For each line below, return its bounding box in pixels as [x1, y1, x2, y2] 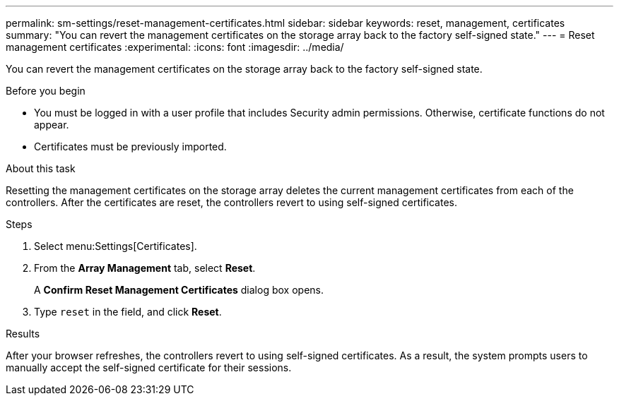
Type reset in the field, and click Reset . [34, 306, 222, 318]
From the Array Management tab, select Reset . [34, 262, 256, 274]
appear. [34, 119, 69, 131]
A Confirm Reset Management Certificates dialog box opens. [34, 284, 324, 296]
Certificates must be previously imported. [34, 140, 227, 152]
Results [6, 328, 40, 340]
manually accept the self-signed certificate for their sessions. [6, 361, 292, 373]
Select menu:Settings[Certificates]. [34, 240, 197, 252]
